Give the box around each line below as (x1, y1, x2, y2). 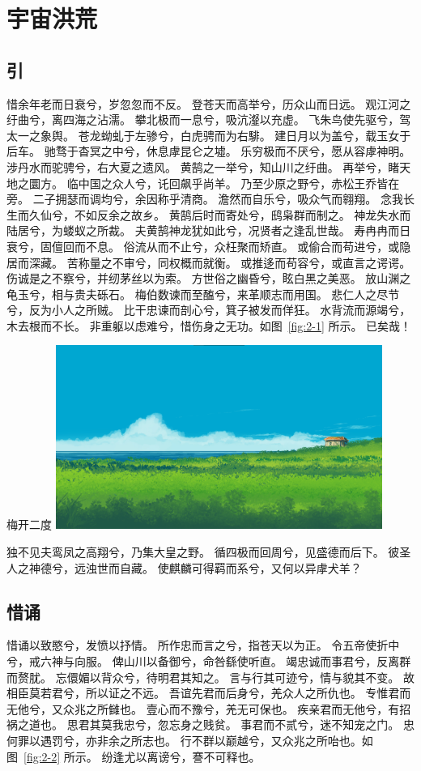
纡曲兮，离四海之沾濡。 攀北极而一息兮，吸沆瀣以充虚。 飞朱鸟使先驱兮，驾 (6, 111, 411, 128)
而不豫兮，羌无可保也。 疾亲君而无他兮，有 (168, 700, 400, 717)
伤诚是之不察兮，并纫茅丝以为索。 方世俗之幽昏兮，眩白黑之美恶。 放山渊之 (6, 270, 411, 287)
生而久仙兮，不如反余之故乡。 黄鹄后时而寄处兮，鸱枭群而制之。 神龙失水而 (6, 206, 411, 223)
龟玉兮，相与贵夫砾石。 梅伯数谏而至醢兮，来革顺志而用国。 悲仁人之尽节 (6, 285, 400, 302)
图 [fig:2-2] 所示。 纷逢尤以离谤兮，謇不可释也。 (6, 748, 261, 765)
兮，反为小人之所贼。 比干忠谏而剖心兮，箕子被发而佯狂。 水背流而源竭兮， (6, 301, 411, 318)
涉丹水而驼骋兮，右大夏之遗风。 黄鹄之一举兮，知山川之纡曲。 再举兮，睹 (6, 158, 400, 175)
